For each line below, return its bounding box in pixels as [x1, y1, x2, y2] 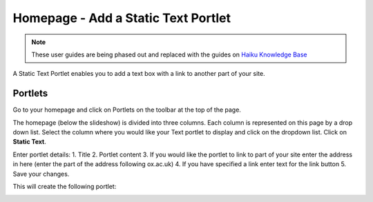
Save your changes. [12, 170, 70, 178]
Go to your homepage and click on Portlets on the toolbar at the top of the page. [12, 105, 242, 114]
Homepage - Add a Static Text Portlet [12, 10, 231, 26]
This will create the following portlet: [12, 182, 117, 190]
